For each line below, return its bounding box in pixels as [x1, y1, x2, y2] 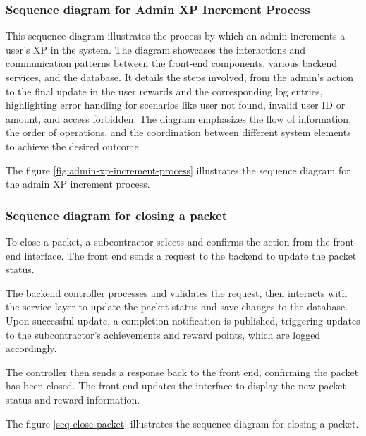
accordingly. [6, 341, 57, 356]
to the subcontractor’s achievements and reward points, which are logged [6, 327, 321, 341]
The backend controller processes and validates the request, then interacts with [6, 285, 348, 300]
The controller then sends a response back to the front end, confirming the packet [6, 364, 359, 379]
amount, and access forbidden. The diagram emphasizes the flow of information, [6, 111, 352, 126]
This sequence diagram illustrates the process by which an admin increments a [6, 28, 346, 43]
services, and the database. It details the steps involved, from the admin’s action [6, 70, 353, 84]
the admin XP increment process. [6, 176, 150, 191]
